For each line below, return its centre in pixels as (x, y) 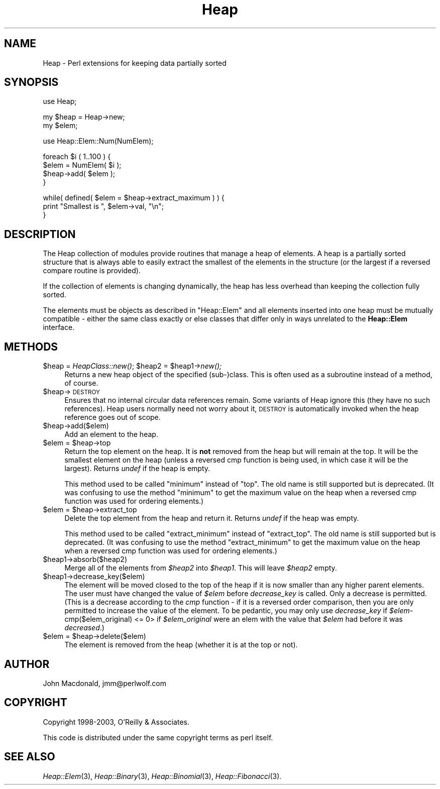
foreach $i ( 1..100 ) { (77, 157)
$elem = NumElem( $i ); (82, 165)
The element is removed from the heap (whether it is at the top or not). (181, 645)
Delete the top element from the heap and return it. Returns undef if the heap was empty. (212, 518)
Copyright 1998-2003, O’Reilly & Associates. (116, 722)
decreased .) (84, 628)
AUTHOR (27, 664)
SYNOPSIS (31, 82)
